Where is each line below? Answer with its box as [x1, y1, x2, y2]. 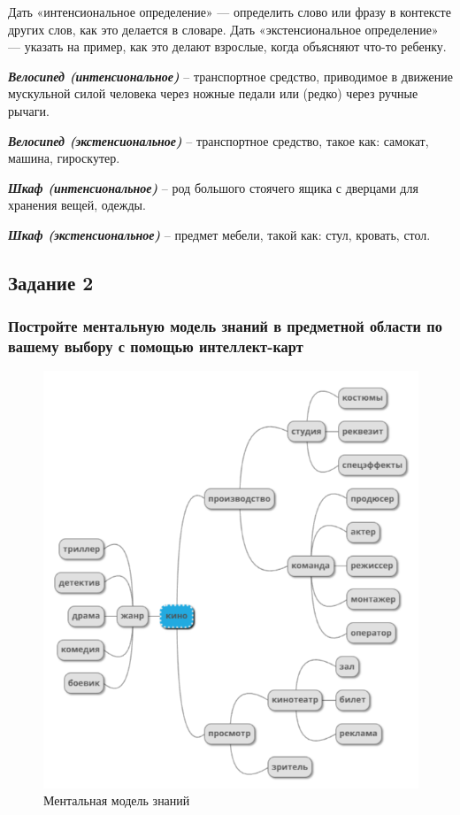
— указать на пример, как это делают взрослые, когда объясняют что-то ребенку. [8, 37, 447, 56]
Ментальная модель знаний [43, 791, 190, 810]
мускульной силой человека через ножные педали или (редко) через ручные [8, 84, 418, 103]
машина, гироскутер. [8, 149, 120, 167]
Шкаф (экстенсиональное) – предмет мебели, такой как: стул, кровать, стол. [8, 225, 431, 243]
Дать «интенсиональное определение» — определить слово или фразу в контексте [8, 3, 451, 20]
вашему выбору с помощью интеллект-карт [8, 335, 303, 358]
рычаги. [8, 101, 50, 119]
